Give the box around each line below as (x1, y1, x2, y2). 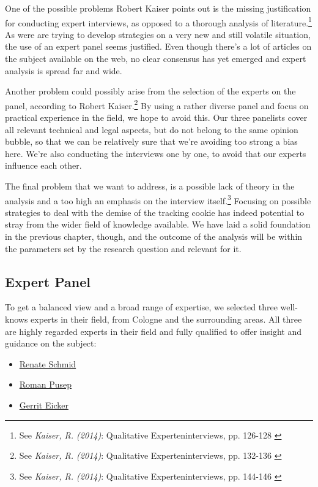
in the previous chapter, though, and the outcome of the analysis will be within (5, 230, 303, 243)
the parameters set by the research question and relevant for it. (5, 242, 242, 255)
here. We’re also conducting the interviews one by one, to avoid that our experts (5, 147, 306, 159)
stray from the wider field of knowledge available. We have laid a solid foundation (5, 218, 311, 231)
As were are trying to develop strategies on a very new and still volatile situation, (5, 28, 311, 40)
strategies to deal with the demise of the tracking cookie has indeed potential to (5, 205, 305, 218)
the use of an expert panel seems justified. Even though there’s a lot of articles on (5, 40, 312, 53)
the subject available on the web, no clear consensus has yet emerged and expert (5, 52, 306, 65)
